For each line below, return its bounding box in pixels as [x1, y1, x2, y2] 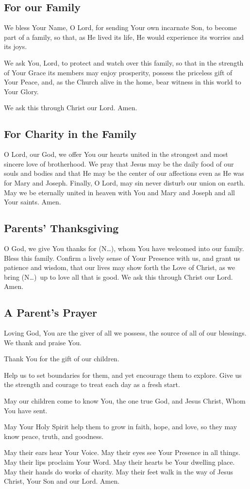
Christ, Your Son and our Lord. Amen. [4, 476, 120, 486]
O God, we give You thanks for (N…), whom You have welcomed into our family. [4, 243, 244, 253]
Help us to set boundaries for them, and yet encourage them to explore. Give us [4, 370, 242, 380]
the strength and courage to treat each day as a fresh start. [4, 379, 180, 389]
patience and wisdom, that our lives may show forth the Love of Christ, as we [4, 262, 235, 272]
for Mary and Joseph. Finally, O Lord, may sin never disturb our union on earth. [4, 177, 245, 187]
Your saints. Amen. [4, 197, 61, 207]
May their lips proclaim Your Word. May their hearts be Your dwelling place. [4, 457, 235, 467]
